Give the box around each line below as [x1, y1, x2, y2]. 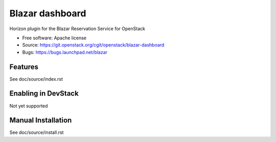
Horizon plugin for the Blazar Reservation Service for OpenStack [9, 26, 146, 32]
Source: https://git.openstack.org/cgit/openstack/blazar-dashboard [22, 42, 165, 48]
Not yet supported [9, 103, 48, 109]
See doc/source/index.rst [9, 76, 63, 82]
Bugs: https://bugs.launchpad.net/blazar [22, 49, 107, 55]
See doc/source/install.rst [9, 129, 64, 135]
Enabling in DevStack [9, 89, 79, 98]
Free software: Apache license [22, 35, 87, 41]
